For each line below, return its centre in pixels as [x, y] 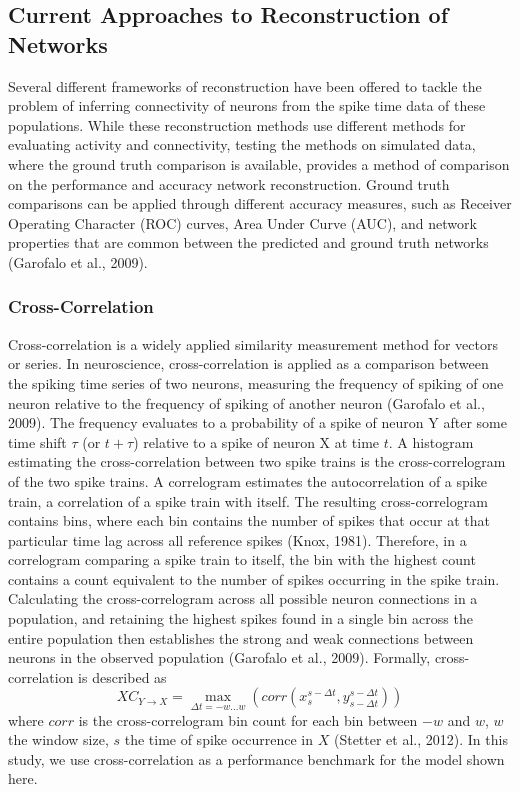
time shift [37, 441]
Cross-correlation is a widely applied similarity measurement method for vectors [253, 343]
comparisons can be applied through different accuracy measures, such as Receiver [260, 203]
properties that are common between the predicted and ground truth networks [248, 242]
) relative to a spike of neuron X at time [256, 441]
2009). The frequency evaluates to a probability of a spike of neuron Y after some [257, 422]
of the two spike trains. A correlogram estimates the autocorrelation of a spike [247, 480]
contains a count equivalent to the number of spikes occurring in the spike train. [254, 578]
